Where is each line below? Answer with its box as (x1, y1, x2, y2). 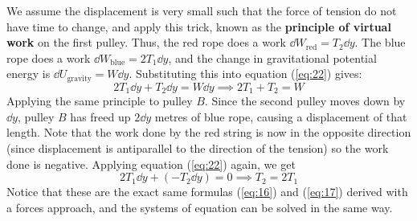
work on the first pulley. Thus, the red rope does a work (6, 34, 286, 51)
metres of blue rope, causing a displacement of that (154, 108, 407, 125)
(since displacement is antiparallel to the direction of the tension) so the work (6, 140, 389, 157)
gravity (67, 74, 92, 83)
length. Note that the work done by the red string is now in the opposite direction (6, 124, 411, 141)
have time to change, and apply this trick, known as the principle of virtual (6, 18, 391, 35)
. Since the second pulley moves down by (204, 92, 406, 109)
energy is (6, 65, 51, 82)
